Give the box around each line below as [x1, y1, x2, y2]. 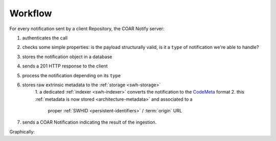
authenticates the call [22, 35, 68, 41]
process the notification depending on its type [22, 72, 121, 79]
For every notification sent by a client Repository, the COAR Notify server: [9, 26, 165, 32]
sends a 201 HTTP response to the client [22, 63, 108, 69]
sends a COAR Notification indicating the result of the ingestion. [22, 119, 157, 125]
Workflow [9, 8, 52, 19]
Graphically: [9, 128, 35, 135]
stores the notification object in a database [22, 54, 112, 60]
